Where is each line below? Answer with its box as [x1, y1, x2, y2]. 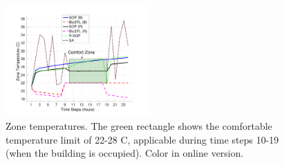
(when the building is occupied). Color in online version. [6, 146, 244, 160]
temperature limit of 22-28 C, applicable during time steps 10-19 [6, 132, 279, 146]
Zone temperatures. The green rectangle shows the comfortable [6, 119, 272, 133]
